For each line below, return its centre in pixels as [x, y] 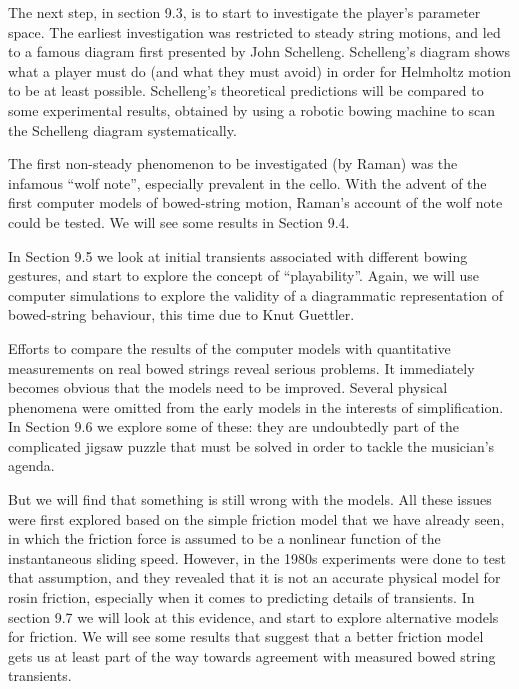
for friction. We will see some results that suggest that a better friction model [246, 636]
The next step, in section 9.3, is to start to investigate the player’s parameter [244, 12]
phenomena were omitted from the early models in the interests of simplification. [256, 406]
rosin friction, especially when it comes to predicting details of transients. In [241, 597]
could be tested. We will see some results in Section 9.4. [179, 221]
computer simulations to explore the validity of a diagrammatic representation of [256, 294]
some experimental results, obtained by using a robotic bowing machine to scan [251, 109]
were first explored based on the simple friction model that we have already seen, [256, 518]
